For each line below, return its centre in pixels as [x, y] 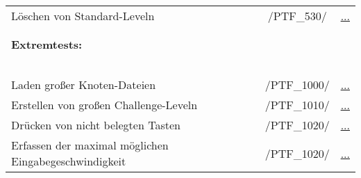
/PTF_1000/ [297, 84]
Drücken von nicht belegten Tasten [96, 125]
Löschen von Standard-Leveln [83, 16]
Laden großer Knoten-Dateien [84, 84]
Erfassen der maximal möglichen [90, 145]
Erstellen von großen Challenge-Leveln [104, 105]
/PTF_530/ [297, 16]
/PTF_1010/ [297, 105]
